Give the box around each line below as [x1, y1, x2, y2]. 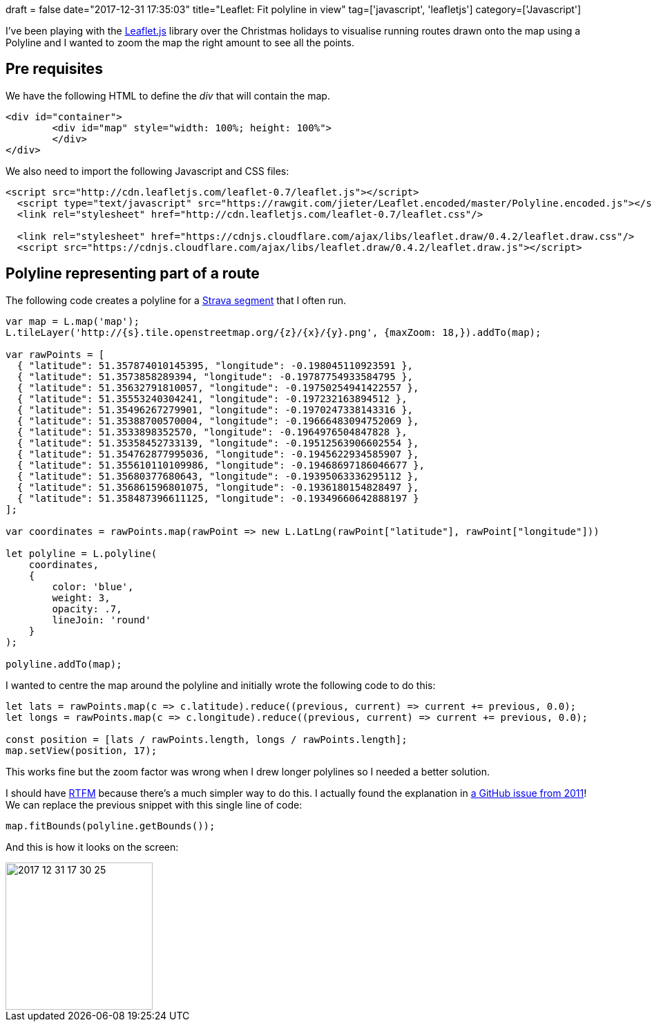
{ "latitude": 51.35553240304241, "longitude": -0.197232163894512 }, [17, 393, 407, 404]
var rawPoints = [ [6, 348, 105, 360]
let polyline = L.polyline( [6, 547, 157, 559]
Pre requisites [6, 60, 103, 78]
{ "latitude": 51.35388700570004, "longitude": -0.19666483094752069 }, [17, 415, 419, 426]
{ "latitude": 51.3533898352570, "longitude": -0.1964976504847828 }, [17, 426, 407, 437]
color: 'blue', [52, 581, 134, 592]
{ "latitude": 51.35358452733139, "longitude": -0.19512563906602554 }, [17, 437, 419, 449]
